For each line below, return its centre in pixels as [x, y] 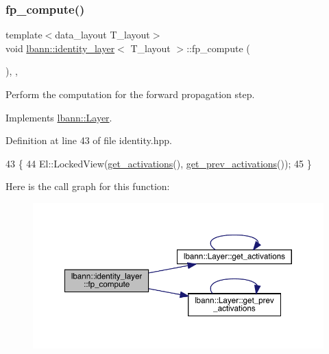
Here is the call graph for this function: [88, 186]
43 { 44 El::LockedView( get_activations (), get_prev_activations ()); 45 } [159, 163]
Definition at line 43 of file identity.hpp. [89, 140]
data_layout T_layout [102, 35]
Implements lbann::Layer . [59, 117]
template [24, 35]
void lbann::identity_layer [60, 48]
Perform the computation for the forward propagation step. [130, 94]
